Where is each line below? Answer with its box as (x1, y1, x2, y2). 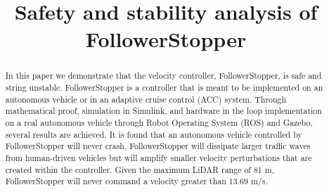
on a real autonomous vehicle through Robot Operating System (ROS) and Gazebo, (5, 116, 313, 128)
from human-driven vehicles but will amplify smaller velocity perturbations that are (5, 151, 312, 163)
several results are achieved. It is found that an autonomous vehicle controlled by (5, 128, 302, 140)
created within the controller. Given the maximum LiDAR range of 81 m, (5, 163, 274, 175)
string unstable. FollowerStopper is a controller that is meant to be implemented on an (5, 82, 323, 94)
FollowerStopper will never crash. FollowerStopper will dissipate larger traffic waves (5, 140, 311, 152)
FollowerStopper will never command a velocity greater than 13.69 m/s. (5, 175, 268, 187)
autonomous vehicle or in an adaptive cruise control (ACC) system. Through (5, 93, 287, 105)
